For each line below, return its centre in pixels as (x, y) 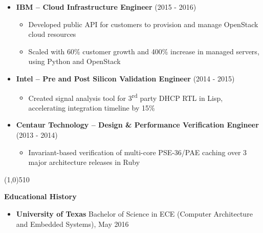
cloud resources (52, 34)
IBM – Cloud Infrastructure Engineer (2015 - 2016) (106, 7)
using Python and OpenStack (74, 61)
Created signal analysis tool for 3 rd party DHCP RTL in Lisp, (126, 97)
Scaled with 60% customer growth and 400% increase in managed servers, (144, 51)
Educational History (40, 196)
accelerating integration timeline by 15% (92, 107)
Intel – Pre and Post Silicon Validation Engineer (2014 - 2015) (125, 78)
